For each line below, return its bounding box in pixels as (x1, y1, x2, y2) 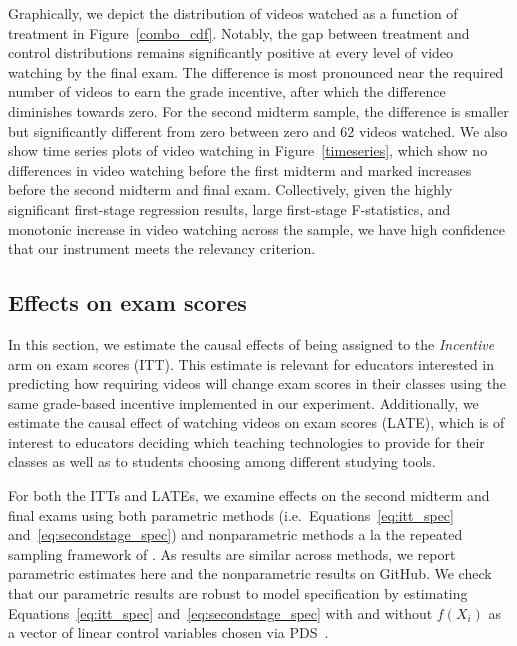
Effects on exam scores (8, 287, 247, 318)
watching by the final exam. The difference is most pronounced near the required (8, 61, 504, 82)
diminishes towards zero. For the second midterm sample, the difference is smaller (8, 100, 509, 121)
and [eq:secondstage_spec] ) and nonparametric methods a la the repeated (8, 524, 463, 545)
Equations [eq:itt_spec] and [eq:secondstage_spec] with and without (8, 602, 433, 623)
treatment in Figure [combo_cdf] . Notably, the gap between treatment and (8, 22, 470, 43)
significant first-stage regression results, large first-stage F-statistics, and (8, 198, 451, 219)
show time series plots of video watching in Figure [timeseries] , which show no (8, 140, 488, 161)
